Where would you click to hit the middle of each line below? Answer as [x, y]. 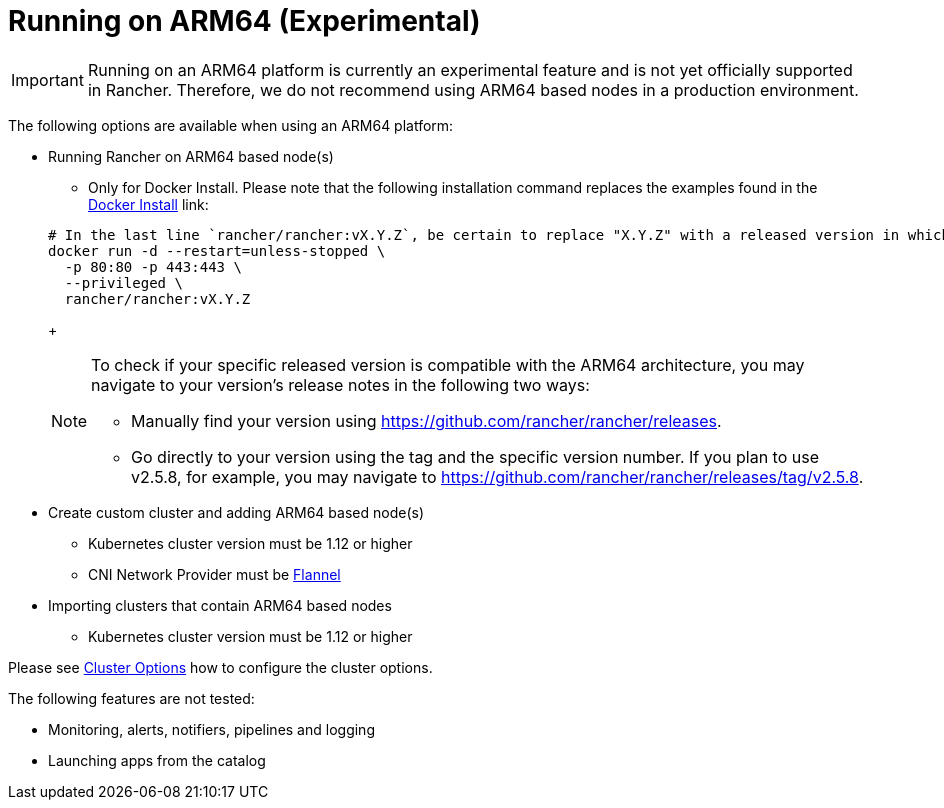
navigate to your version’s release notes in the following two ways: [340, 384]
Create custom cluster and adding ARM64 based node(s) [236, 512]
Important [47, 79]
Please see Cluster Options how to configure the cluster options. [220, 667]
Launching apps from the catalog [157, 760]
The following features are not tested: [131, 698]
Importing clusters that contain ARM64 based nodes [220, 605]
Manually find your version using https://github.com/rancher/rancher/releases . [426, 420]
